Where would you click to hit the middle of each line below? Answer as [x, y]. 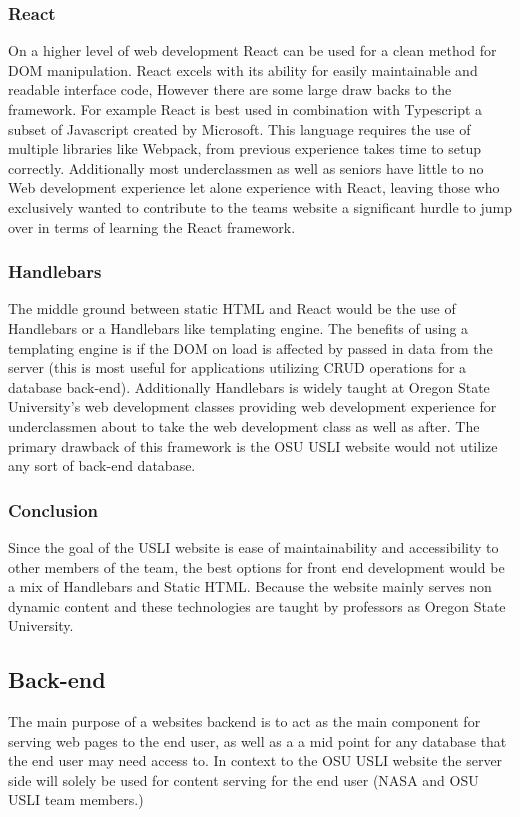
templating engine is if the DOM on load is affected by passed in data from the [250, 347]
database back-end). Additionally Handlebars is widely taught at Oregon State [249, 386]
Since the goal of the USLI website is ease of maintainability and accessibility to [253, 546]
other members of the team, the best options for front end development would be [256, 566]
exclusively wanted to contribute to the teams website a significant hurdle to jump [260, 206]
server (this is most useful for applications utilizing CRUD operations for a [237, 367]
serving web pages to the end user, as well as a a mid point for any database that [257, 740]
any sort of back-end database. [102, 465]
